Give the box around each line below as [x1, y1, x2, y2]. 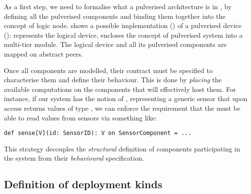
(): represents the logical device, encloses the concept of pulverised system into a [4, 30, 243, 40]
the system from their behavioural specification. [4, 153, 144, 163]
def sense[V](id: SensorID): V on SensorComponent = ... [4, 130, 192, 137]
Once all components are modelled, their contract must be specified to [4, 65, 213, 75]
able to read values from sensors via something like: [4, 112, 157, 122]
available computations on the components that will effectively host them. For [4, 84, 236, 94]
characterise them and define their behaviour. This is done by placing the [4, 75, 222, 85]
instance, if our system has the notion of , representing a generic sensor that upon [4, 93, 248, 104]
